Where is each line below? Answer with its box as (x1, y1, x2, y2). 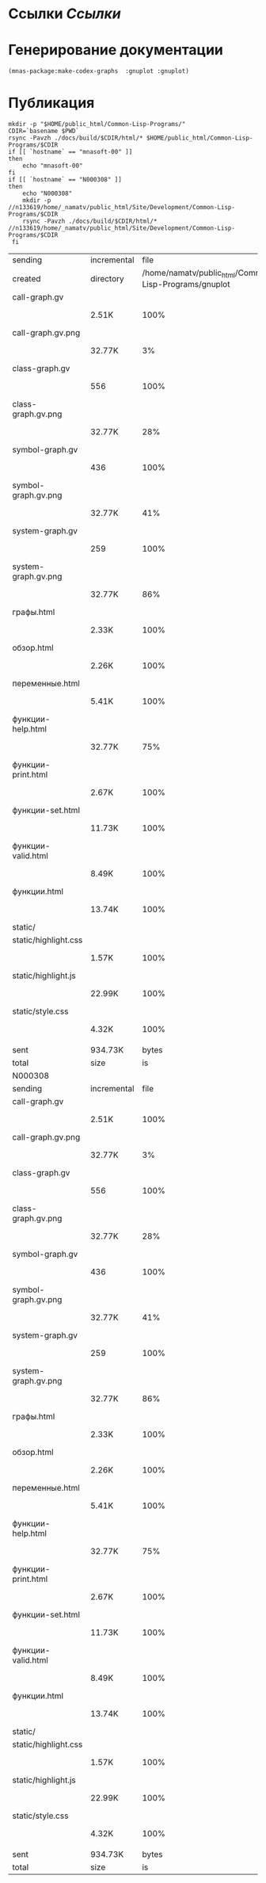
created (12, 273, 41, 284)
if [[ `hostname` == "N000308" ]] (8, 175, 123, 183)
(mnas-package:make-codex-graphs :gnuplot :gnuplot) (8, 67, 190, 75)
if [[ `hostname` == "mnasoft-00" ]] (8, 147, 133, 155)
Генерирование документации (8, 41, 224, 59)
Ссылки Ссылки (8, 5, 121, 23)
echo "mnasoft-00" (22, 162, 83, 170)
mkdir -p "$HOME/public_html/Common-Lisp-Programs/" (8, 120, 186, 128)
